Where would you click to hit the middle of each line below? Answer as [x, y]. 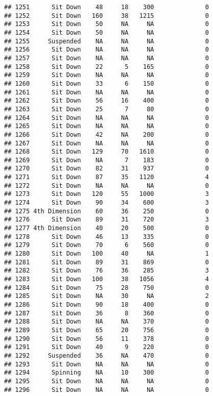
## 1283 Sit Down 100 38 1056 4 [107, 279]
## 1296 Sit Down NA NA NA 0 [107, 390]
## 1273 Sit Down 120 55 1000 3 [107, 194]
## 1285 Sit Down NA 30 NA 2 [107, 296]
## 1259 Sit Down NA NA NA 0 [107, 75]
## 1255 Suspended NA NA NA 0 [107, 41]
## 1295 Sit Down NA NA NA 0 [107, 381]
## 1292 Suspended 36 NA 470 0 [107, 355]
